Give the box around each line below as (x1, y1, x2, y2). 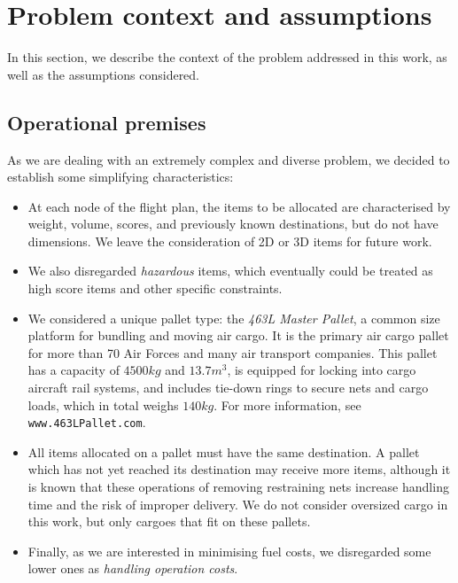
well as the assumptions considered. (7, 65, 200, 83)
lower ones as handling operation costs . (27, 559, 238, 578)
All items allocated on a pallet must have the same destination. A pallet (27, 442, 420, 461)
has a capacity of (27, 361, 120, 379)
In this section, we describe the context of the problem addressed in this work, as (7, 48, 447, 66)
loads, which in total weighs (27, 395, 179, 414)
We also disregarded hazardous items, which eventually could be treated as (27, 261, 433, 280)
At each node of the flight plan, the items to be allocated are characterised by (27, 197, 451, 215)
